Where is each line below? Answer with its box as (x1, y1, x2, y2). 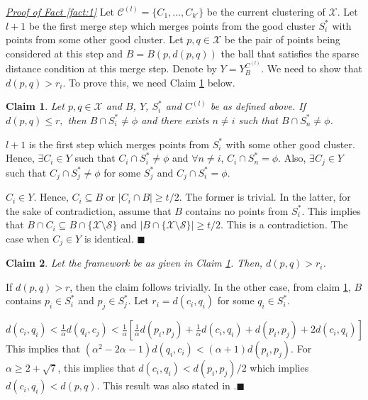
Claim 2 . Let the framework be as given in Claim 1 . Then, (6, 255, 263, 270)
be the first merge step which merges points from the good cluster (28, 18, 316, 33)
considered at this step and (6, 45, 123, 60)
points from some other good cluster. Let (6, 32, 184, 47)
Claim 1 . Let (6, 99, 65, 113)
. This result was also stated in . (96, 378, 237, 393)
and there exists (141, 112, 209, 127)
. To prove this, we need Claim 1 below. (62, 74, 235, 89)
